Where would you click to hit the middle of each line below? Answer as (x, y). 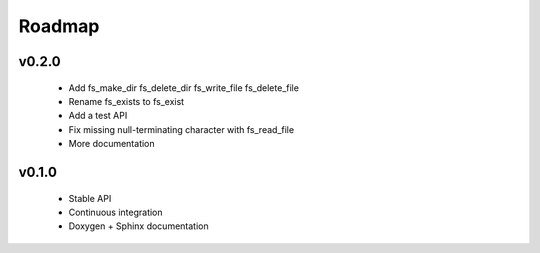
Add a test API (98, 116)
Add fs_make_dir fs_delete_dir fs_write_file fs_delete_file (184, 87)
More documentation (111, 144)
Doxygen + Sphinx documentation (138, 226)
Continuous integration (116, 212)
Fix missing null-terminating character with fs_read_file (181, 129)
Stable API (90, 198)
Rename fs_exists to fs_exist (126, 101)
